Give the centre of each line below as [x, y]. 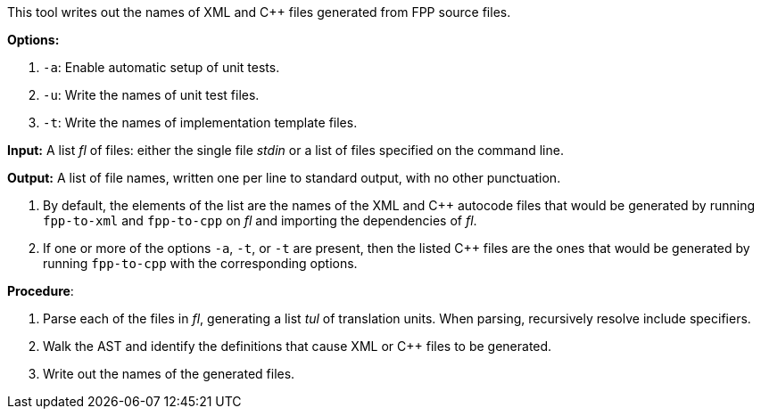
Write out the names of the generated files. [169, 374]
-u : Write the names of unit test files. [151, 95]
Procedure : [41, 291]
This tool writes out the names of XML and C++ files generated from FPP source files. [259, 12]
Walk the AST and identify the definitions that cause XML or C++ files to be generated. [298, 346]
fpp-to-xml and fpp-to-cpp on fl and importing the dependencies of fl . [260, 220]
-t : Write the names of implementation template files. [200, 122]
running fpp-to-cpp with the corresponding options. [200, 263]
